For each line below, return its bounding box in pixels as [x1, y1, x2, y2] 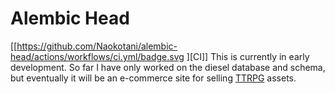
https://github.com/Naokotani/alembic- [16, 40, 178, 52]
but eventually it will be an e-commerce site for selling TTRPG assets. [10, 72, 297, 84]
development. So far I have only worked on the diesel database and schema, [10, 61, 326, 73]
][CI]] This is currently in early [186, 50, 310, 62]
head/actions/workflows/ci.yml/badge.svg [10, 50, 185, 62]
